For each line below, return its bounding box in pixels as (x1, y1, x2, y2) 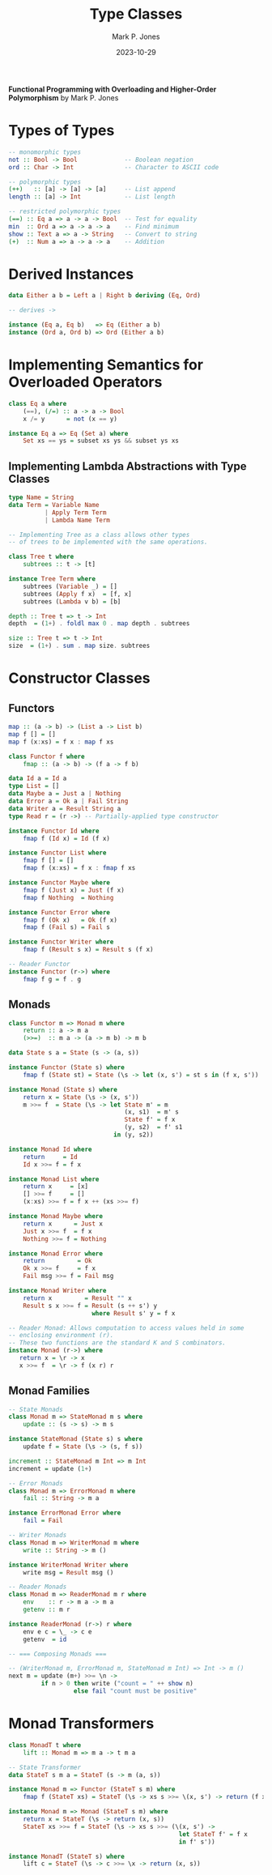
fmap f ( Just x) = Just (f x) (23, 886, 125, 894)
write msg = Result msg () (23, 1568, 114, 1576)
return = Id (23, 1153, 79, 1161)
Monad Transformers (8, 1715, 155, 1733)
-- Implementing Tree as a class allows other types (8, 531, 190, 539)
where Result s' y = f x (91, 1309, 176, 1317)
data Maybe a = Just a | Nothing (8, 790, 121, 798)
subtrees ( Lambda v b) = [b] (23, 597, 121, 606)
